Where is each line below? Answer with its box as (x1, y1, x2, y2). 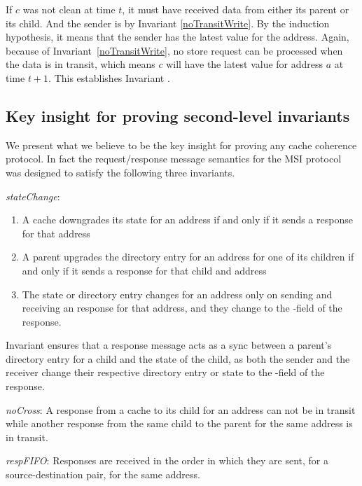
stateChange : (6, 188, 60, 203)
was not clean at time (22, 2, 116, 16)
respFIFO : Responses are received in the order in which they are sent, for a (6, 453, 328, 468)
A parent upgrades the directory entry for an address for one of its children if (22, 249, 354, 264)
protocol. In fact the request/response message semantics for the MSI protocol (6, 151, 342, 166)
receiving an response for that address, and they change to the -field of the (22, 300, 342, 315)
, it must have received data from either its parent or (122, 2, 349, 16)
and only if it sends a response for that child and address (22, 263, 267, 277)
